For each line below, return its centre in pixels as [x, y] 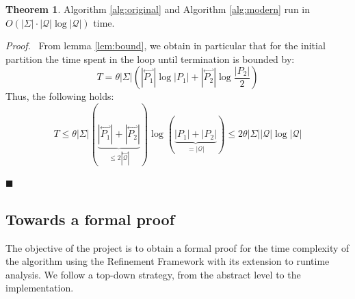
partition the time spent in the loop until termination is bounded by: [150, 58]
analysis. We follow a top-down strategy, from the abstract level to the [153, 274]
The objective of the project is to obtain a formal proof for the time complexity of [177, 247]
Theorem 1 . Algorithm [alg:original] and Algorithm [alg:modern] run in [158, 9]
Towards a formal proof [90, 219]
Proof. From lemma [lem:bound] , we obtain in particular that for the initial [166, 45]
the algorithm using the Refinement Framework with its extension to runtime [168, 261]
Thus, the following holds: [60, 96]
